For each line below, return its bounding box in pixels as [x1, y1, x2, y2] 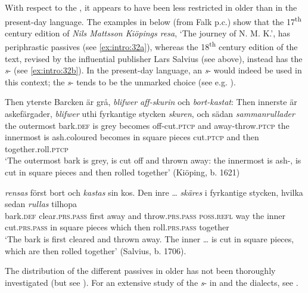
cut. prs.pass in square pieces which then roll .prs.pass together [5, 221, 229, 233]
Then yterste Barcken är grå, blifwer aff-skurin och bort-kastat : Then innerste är [5, 95, 297, 108]
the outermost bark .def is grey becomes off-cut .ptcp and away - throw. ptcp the [5, 119, 290, 131]
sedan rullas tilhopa [5, 198, 77, 210]
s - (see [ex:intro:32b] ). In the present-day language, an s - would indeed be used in [5, 64, 302, 76]
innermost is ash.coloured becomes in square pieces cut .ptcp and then [5, 131, 259, 143]
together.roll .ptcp [5, 142, 69, 155]
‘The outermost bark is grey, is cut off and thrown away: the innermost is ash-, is [5, 154, 301, 166]
